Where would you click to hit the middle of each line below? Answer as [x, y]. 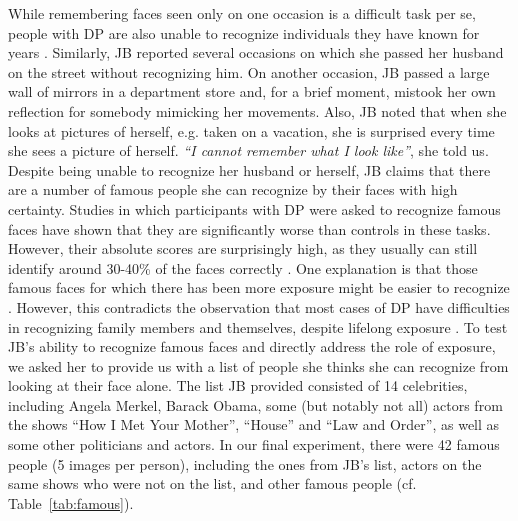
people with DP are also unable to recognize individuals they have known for [244, 32]
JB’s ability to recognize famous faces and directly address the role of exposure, [252, 346]
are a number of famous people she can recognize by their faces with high [233, 189]
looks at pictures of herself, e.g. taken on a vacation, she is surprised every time [251, 130]
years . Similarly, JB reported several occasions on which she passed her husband [256, 52]
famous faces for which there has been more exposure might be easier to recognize [259, 287]
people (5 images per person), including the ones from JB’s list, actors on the [245, 463]
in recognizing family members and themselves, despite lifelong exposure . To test [258, 326]
